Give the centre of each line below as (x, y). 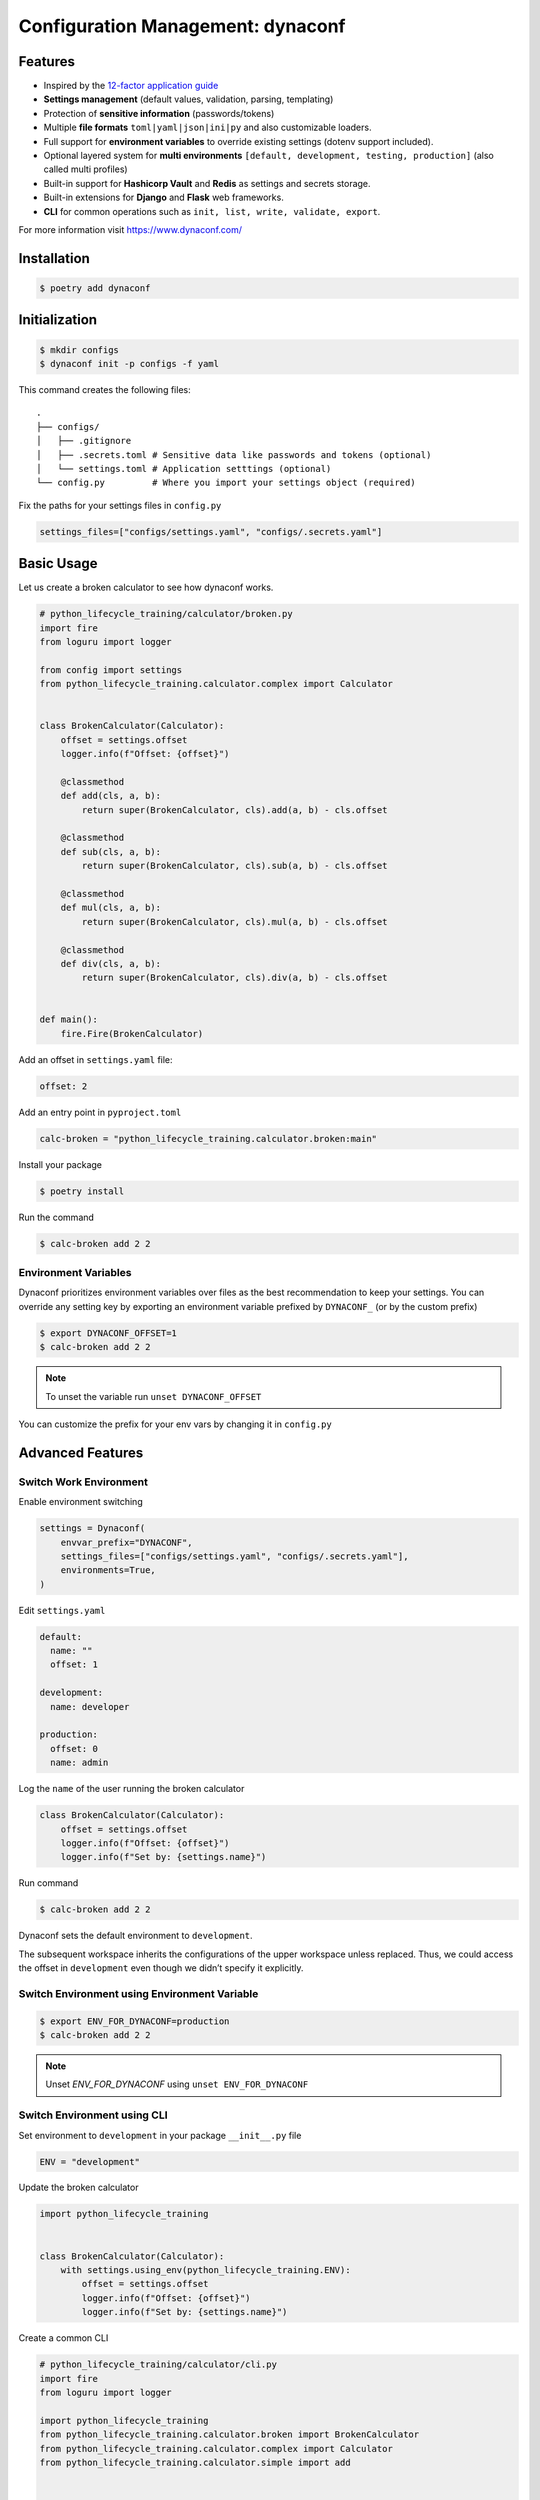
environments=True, (108, 1570)
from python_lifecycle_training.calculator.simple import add (195, 2462)
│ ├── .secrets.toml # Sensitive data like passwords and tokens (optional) (234, 454)
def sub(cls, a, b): (111, 851)
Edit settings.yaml (62, 1610)
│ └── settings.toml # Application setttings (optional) (184, 468)
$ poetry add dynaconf (95, 288)
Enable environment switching (81, 1502)
